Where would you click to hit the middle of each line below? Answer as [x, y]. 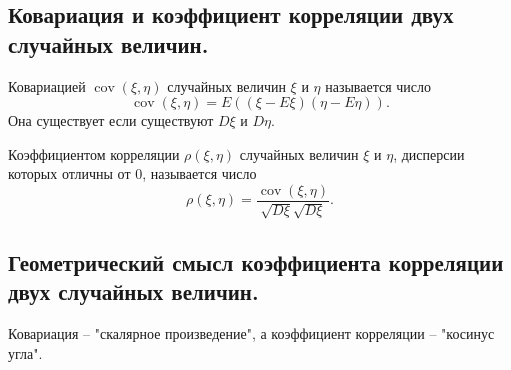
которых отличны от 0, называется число [132, 173]
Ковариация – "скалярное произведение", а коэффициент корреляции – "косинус [251, 333]
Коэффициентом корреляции [94, 153]
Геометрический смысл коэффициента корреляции [256, 261]
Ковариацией [47, 85]
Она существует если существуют [111, 120]
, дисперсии [429, 153]
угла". [25, 352]
